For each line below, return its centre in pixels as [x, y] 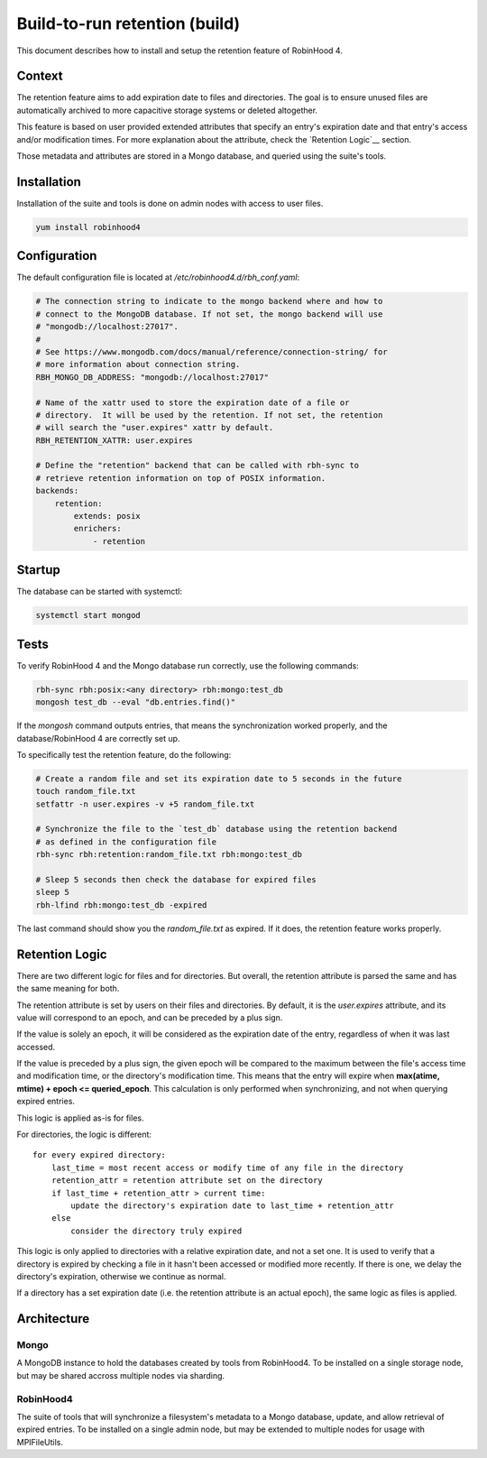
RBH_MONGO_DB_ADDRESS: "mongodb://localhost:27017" [152, 377]
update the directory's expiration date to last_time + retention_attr [232, 1205]
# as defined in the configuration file [126, 842]
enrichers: [97, 529]
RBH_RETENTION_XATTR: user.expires [114, 440]
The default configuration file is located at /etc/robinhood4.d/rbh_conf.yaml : [158, 277]
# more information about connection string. [138, 364]
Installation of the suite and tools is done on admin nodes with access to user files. [170, 203]
